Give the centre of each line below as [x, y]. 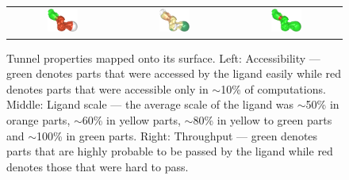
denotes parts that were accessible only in [107, 88]
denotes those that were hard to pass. [98, 166]
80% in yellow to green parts [263, 119]
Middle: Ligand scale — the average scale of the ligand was [150, 104]
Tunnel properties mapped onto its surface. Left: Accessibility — [163, 57]
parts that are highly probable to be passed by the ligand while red [170, 151]
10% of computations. [273, 88]
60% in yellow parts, [131, 119]
